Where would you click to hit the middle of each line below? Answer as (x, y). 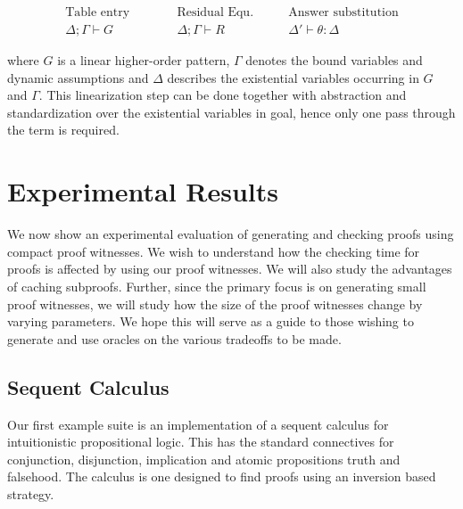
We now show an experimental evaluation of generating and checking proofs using (231, 234)
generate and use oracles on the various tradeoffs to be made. (174, 338)
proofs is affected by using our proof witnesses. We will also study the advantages (230, 269)
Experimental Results (143, 191)
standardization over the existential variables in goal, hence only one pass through (231, 112)
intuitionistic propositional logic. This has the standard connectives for (201, 442)
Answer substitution (343, 13)
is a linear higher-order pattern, (144, 60)
